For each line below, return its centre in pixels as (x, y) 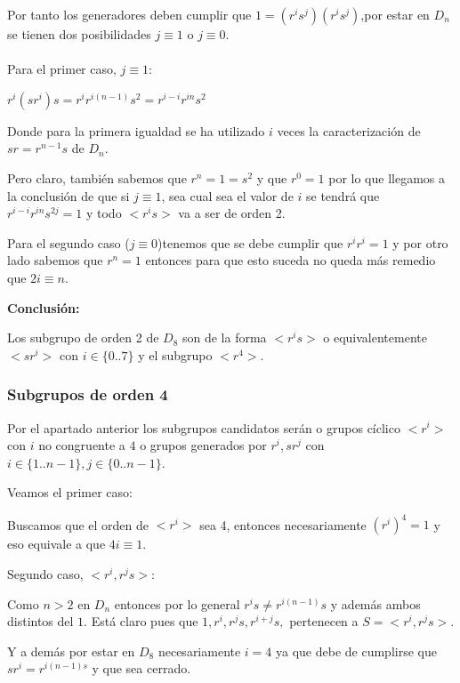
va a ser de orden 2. (232, 213)
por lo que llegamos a (387, 177)
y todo (104, 213)
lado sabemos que (55, 260)
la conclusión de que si (69, 195)
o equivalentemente (375, 337)
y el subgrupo (175, 354)
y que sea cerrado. (141, 668)
